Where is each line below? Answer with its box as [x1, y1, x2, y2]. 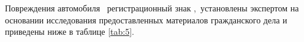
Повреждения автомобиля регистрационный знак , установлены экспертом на [5, 2, 299, 14]
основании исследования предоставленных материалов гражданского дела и [5, 13, 287, 26]
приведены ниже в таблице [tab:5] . [5, 25, 134, 38]
